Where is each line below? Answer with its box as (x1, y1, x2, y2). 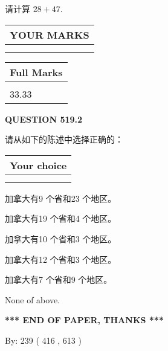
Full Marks (10, 65, 63, 79)
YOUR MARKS (10, 27, 89, 42)
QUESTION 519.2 (5, 112, 83, 125)
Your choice (10, 158, 67, 172)
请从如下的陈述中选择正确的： (5, 133, 123, 146)
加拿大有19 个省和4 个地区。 (5, 212, 117, 225)
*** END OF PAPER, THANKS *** (5, 314, 164, 326)
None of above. (5, 293, 60, 306)
